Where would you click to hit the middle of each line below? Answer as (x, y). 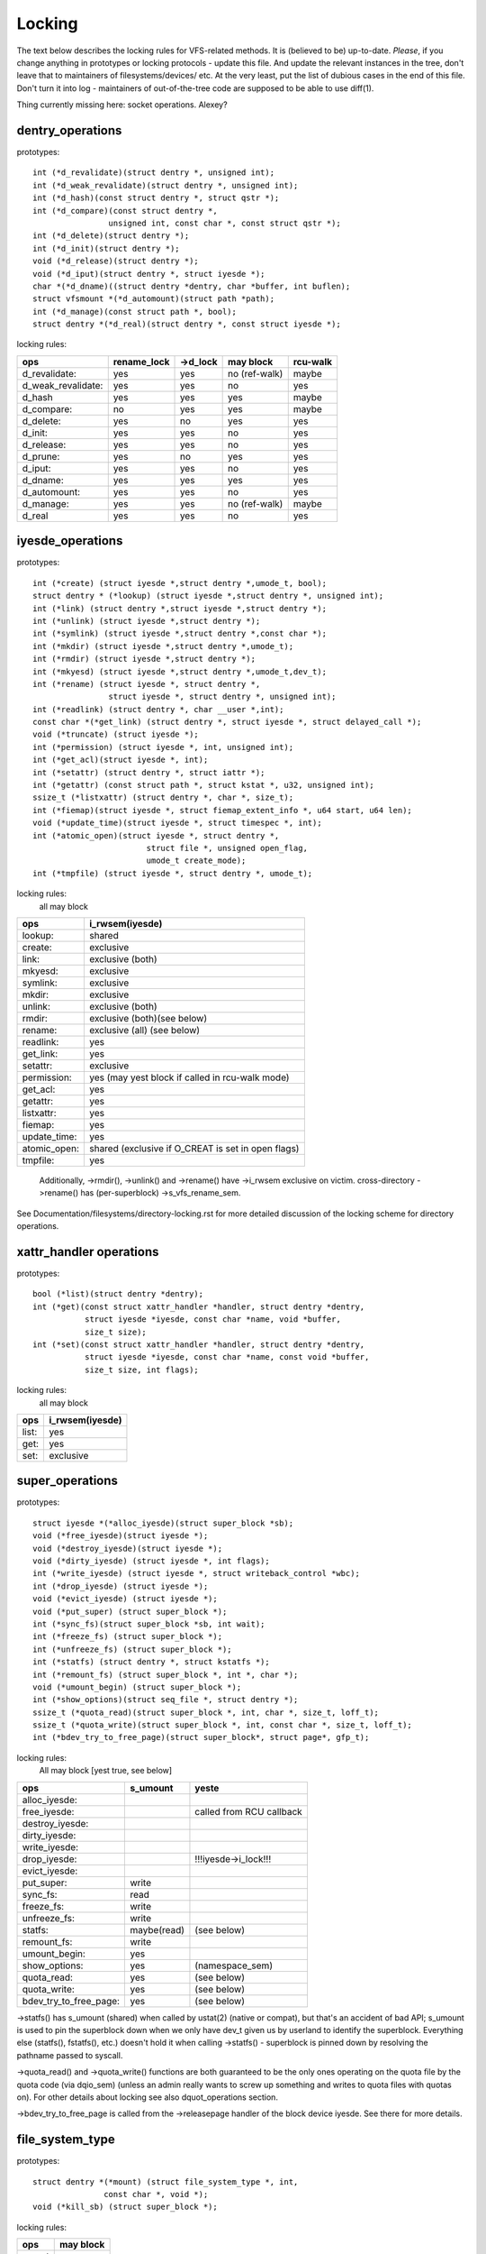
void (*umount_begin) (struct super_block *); (137, 1687)
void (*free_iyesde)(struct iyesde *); (121, 1536)
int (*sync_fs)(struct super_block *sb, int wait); (149, 1624)
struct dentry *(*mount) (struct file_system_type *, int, (166, 2181)
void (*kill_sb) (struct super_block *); (125, 2207)
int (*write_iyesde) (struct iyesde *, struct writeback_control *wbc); (196, 1574)
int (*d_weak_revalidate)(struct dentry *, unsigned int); (166, 185)
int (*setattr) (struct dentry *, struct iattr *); (149, 772)
